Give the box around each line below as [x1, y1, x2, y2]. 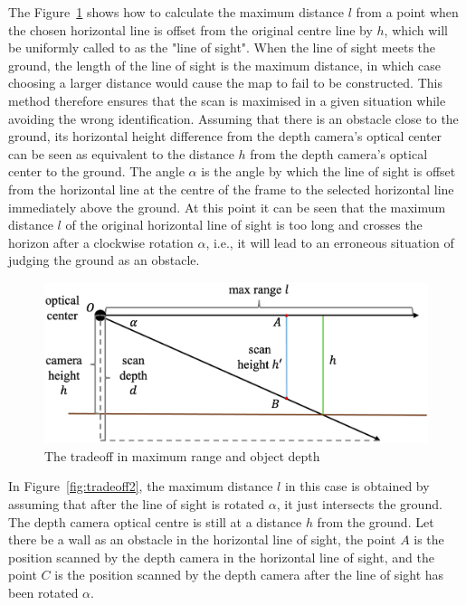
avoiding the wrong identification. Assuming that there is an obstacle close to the [8, 109, 459, 128]
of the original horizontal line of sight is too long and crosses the [65, 215, 423, 234]
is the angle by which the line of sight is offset [201, 162, 456, 181]
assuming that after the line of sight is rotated [8, 494, 265, 513]
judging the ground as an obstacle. [8, 251, 200, 269]
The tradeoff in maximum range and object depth [44, 446, 320, 465]
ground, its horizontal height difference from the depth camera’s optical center [8, 127, 442, 146]
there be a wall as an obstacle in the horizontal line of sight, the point [8, 530, 396, 549]
